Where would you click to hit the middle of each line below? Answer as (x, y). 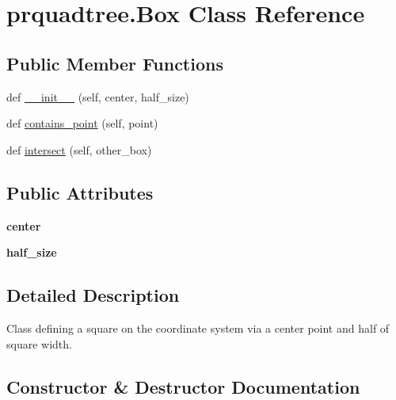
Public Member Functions (115, 63)
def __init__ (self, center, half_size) (98, 96)
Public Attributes (80, 192)
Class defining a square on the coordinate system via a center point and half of (198, 328)
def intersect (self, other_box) (79, 149)
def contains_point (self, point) (82, 123)
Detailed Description (93, 295)
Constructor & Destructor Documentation (183, 386)
